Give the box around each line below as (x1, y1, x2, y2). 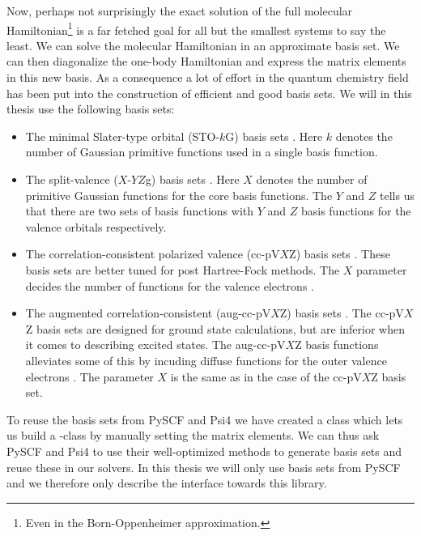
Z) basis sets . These (289, 245, 390, 262)
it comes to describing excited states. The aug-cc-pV (25, 336, 286, 353)
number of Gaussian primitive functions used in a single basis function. (25, 143, 378, 160)
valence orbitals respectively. (25, 218, 167, 235)
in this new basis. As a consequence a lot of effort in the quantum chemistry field (6, 69, 409, 86)
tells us (380, 186, 415, 203)
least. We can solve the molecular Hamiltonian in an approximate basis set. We (6, 36, 400, 53)
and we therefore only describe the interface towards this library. (6, 474, 327, 491)
